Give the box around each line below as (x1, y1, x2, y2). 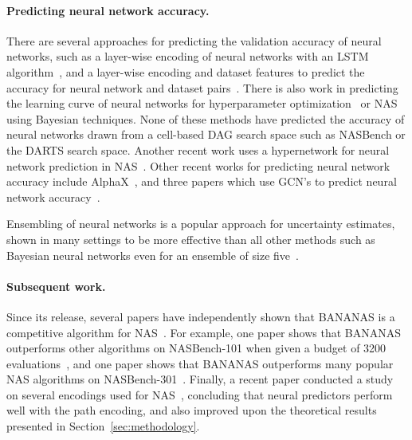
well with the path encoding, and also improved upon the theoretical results (6, 402, 377, 418)
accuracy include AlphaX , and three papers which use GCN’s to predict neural (6, 173, 397, 190)
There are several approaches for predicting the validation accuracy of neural (6, 32, 382, 49)
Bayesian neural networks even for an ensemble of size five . (6, 246, 299, 263)
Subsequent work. (6, 277, 106, 294)
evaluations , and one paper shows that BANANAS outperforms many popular (6, 355, 394, 371)
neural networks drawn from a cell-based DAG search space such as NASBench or (6, 126, 406, 143)
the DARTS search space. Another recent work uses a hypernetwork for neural (6, 141, 390, 158)
